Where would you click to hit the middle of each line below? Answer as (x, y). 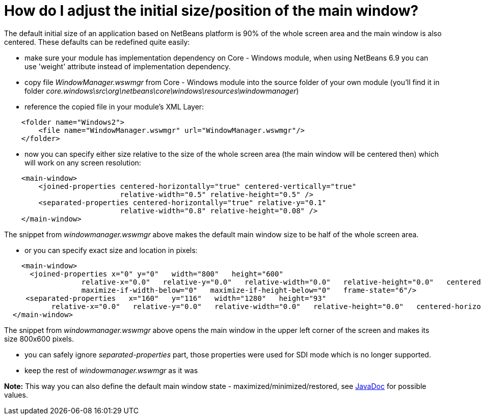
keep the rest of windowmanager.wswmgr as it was (111, 370)
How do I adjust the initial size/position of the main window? (211, 11)
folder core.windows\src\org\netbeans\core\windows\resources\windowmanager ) (162, 91)
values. (16, 395)
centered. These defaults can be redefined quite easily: (97, 42)
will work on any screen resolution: (83, 162)
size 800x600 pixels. (39, 339)
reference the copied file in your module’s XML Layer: (114, 106)
